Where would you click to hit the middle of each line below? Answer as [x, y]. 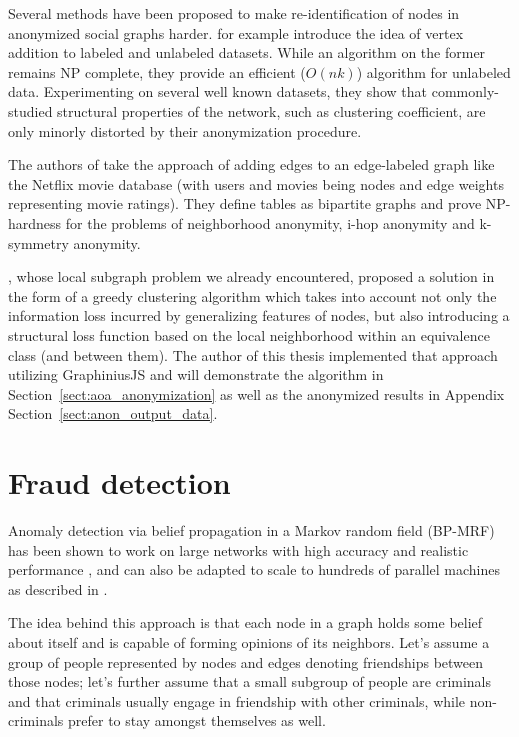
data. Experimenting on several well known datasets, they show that [218, 91]
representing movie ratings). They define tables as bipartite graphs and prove [245, 203]
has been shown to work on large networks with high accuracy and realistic [238, 549]
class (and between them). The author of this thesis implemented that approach [253, 354]
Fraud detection [119, 482]
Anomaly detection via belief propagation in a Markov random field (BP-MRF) [251, 530]
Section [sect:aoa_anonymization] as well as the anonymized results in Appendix [256, 393]
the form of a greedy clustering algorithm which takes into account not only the [252, 295]
